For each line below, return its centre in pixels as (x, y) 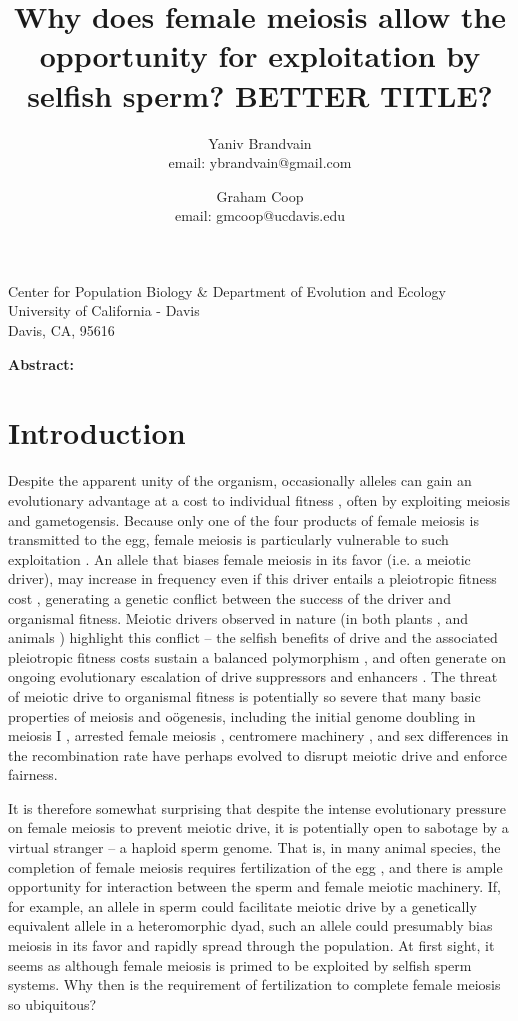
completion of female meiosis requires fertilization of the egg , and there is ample (255, 866)
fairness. (33, 774)
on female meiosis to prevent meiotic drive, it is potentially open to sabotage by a (258, 827)
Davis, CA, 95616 (61, 330)
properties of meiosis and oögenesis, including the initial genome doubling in (242, 715)
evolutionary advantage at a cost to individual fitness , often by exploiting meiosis (259, 499)
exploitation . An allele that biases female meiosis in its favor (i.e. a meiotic (239, 558)
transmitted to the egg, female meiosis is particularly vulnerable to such (228, 539)
